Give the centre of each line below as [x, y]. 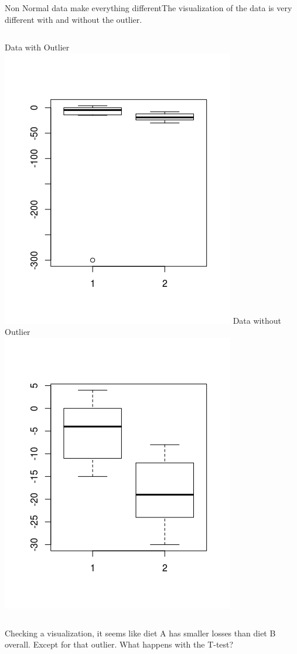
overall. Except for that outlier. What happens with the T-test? [119, 644]
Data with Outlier [37, 47]
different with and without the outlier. [74, 19]
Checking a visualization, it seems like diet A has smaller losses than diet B [140, 633]
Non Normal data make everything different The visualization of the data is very [148, 8]
